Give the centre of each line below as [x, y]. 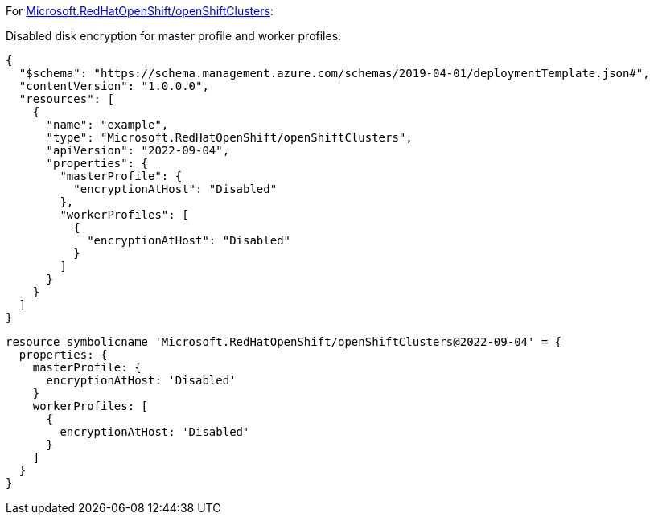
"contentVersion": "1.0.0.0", [114, 86]
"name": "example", [107, 125]
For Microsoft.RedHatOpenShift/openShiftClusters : [140, 11]
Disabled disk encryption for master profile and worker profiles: [174, 36]
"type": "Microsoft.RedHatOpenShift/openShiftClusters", [229, 137]
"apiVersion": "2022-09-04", [138, 150]
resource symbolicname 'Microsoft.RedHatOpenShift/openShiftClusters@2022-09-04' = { [284, 342]
